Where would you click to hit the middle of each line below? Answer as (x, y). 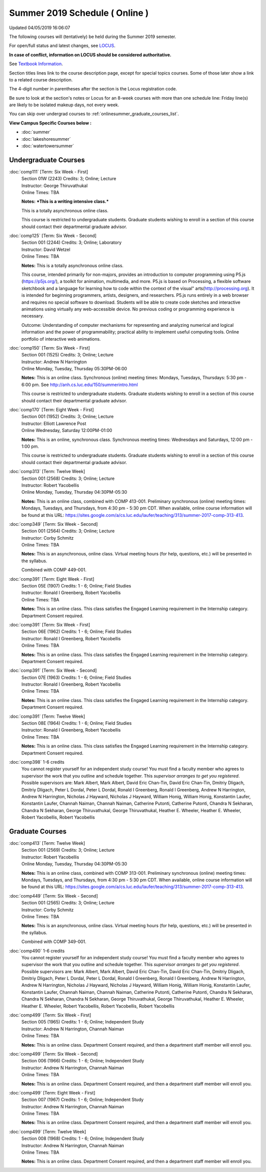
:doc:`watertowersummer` (48, 146)
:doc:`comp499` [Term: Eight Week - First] (52, 1093)
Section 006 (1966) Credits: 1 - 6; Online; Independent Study (83, 1061)
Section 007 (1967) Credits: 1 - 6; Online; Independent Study (83, 1100)
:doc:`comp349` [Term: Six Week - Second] (53, 524)
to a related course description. (41, 79)
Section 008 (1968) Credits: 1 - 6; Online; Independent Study (83, 1138)
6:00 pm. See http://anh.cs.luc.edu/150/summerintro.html (80, 385)
